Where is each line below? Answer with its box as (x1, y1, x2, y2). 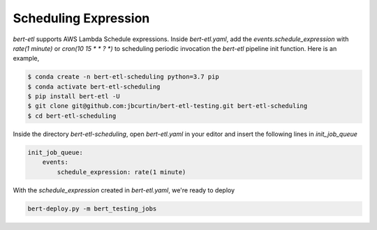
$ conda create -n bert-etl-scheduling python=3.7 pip (27, 73, 219, 81)
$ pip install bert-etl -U (27, 93, 120, 100)
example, (13, 54, 40, 63)
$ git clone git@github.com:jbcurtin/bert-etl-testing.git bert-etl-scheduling (27, 102, 308, 110)
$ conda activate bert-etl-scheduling (27, 82, 161, 91)
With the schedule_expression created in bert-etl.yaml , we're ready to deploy (13, 185, 235, 194)
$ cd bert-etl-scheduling (27, 112, 117, 120)
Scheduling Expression (13, 10, 150, 26)
